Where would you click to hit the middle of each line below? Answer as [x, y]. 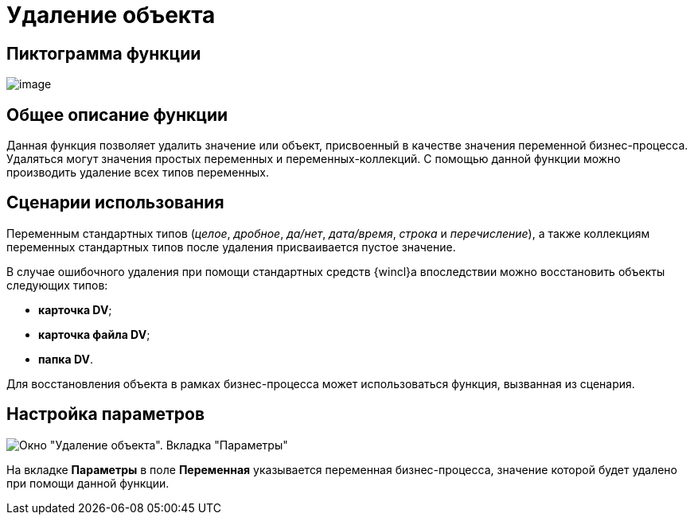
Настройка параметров [106, 414]
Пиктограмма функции [104, 53]
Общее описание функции [117, 115]
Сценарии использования [115, 203]
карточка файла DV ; [94, 334]
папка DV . [66, 359]
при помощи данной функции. [88, 483]
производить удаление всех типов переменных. [138, 173]
